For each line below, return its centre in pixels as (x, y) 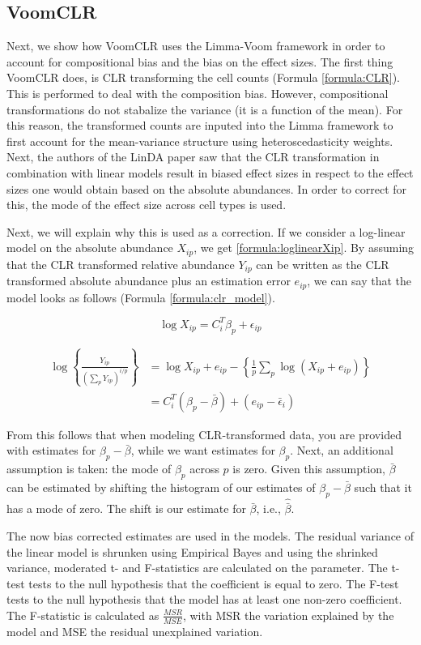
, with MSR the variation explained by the (288, 615)
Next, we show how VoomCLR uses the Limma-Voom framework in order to (196, 46)
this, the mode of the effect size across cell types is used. (147, 205)
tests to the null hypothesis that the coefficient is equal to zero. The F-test (214, 583)
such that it (383, 487)
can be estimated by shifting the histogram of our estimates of (161, 487)
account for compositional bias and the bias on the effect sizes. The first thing (200, 61)
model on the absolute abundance (90, 248)
